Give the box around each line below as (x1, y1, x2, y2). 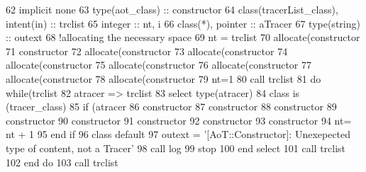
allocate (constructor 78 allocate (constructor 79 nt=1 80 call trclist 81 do (6, 71, 321, 86)
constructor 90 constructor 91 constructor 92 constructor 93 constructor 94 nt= (6, 113, 352, 127)
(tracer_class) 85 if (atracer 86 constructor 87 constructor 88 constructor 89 (6, 99, 337, 114)
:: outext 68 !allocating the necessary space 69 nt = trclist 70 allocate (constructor (6, 30, 360, 45)
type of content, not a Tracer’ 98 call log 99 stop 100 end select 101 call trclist (6, 140, 346, 155)
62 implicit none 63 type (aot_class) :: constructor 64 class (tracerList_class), (6, 2, 338, 16)
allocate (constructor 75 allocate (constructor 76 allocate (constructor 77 (6, 57, 311, 72)
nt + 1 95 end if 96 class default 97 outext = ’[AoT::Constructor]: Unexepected (6, 127, 351, 142)
